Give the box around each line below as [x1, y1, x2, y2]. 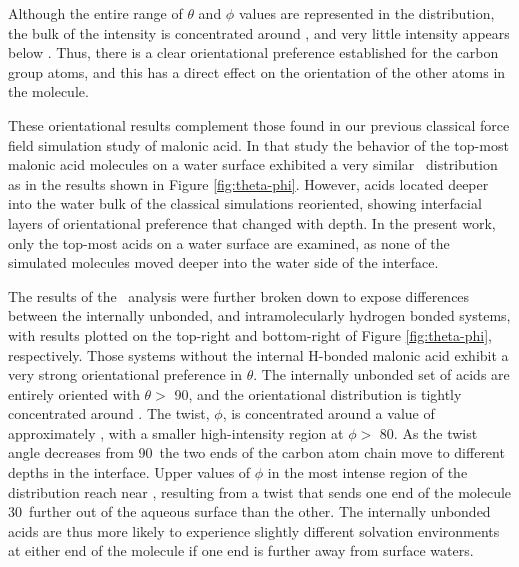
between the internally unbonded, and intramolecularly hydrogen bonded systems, [8, 305, 511, 326]
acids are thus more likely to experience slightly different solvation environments [8, 520, 500, 541]
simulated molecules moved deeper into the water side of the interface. [8, 252, 439, 273]
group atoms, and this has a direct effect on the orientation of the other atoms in [8, 61, 506, 82]
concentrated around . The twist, [8, 403, 210, 424]
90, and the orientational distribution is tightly [174, 383, 462, 404]
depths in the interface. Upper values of [8, 462, 251, 483]
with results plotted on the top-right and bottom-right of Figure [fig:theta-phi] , [8, 324, 492, 345]
